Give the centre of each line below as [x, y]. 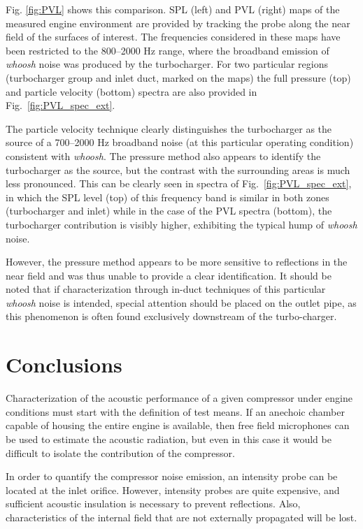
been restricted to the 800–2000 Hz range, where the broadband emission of [168, 50]
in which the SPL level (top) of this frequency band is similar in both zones [168, 197]
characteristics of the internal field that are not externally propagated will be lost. [181, 517]
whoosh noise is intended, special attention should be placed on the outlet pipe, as [181, 302]
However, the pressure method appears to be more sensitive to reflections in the [177, 262]
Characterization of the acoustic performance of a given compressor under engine [179, 398]
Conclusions [64, 364]
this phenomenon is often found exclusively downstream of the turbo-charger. [171, 316]
